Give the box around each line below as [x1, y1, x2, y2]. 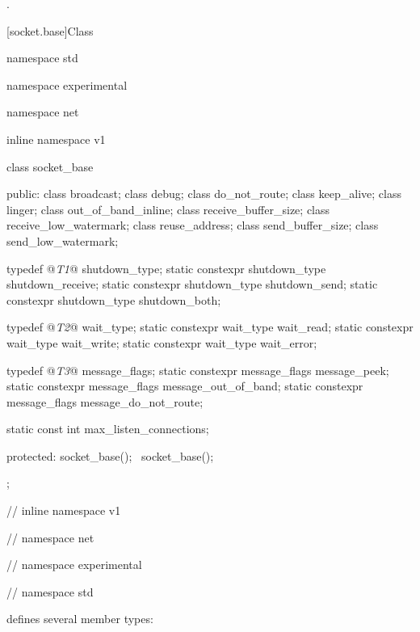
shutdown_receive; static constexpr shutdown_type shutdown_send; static [6, 276, 378, 293]
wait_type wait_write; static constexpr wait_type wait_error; [6, 334, 317, 351]
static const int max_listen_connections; [6, 420, 209, 437]
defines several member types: [6, 610, 153, 627]
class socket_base [6, 158, 94, 175]
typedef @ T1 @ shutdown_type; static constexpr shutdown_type [6, 259, 326, 276]
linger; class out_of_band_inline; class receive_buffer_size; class [6, 200, 330, 217]
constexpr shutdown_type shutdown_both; [6, 291, 221, 308]
